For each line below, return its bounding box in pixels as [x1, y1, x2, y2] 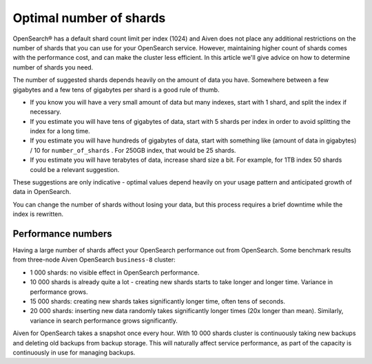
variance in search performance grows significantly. [30, 317, 178, 325]
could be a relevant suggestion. [30, 165, 120, 173]
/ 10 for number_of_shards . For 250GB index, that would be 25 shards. [30, 146, 236, 154]
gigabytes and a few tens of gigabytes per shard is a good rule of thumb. [12, 85, 220, 94]
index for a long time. [30, 127, 90, 136]
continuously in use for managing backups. [12, 348, 136, 356]
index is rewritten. [12, 210, 64, 218]
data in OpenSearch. [12, 188, 72, 196]
